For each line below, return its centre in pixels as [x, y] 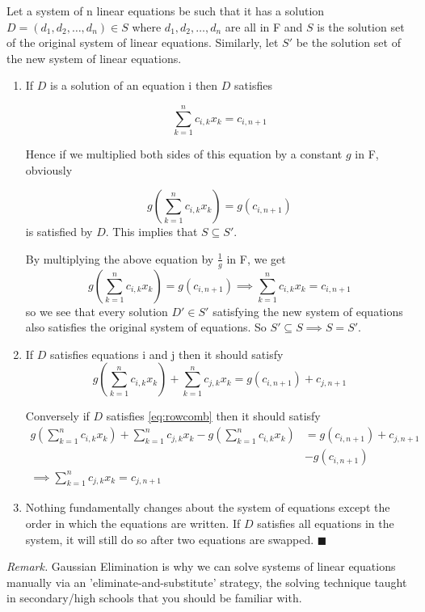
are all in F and [264, 26]
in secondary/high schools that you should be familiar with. [154, 598]
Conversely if [57, 416]
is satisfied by [59, 232]
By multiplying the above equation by [120, 258]
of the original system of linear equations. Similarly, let [143, 42]
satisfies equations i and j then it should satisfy [167, 354]
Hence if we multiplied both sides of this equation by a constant [184, 154]
